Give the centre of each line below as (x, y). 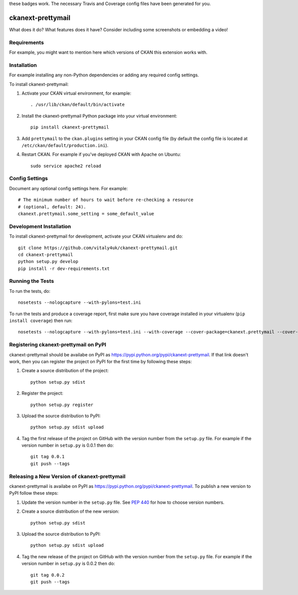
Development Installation (40, 226)
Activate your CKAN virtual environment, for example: (76, 93)
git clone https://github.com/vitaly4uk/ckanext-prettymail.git (98, 248)
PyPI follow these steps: (34, 493)
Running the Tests (32, 281)
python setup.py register (62, 405)
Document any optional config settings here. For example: (69, 188)
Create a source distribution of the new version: (70, 512)
